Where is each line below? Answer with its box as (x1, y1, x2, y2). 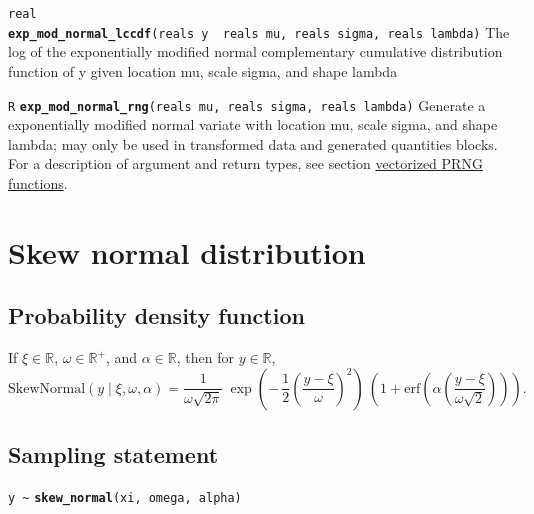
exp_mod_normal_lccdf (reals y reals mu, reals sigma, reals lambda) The (8, 21, 510, 42)
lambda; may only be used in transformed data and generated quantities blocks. (8, 133, 498, 154)
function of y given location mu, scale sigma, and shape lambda (8, 60, 398, 81)
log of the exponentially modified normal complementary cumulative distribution (8, 41, 503, 62)
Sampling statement (8, 439, 219, 470)
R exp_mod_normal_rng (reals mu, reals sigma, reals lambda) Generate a (8, 94, 486, 115)
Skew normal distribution (8, 231, 366, 272)
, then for (176, 347, 234, 368)
